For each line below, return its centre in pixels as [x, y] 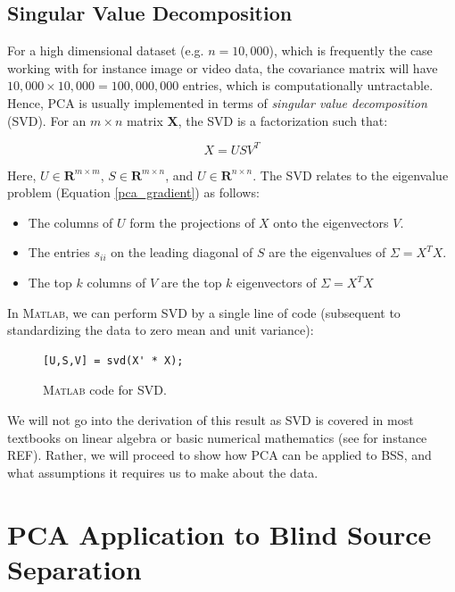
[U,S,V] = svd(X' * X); [113, 360]
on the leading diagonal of [182, 252]
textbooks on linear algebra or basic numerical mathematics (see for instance [217, 437]
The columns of [70, 222]
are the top [191, 283]
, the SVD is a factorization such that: [283, 120]
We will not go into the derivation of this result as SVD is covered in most [211, 420]
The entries [59, 252]
